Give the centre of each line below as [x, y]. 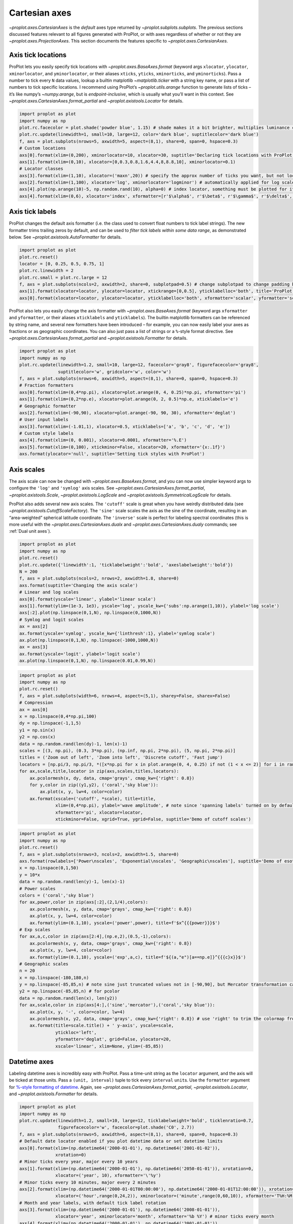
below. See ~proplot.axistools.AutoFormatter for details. [65, 237]
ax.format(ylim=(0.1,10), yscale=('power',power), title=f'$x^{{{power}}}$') [125, 923]
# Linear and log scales [49, 592]
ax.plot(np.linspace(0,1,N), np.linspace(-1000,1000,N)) [89, 640]
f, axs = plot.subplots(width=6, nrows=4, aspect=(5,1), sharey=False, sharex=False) [125, 696]
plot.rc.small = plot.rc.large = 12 [63, 277]
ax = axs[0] [34, 709]
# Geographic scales [44, 964]
